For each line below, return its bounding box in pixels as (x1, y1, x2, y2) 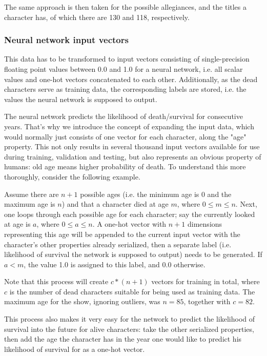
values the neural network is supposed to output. (4, 93, 157, 104)
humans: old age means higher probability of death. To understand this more (4, 161, 246, 172)
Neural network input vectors (4, 33, 129, 46)
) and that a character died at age (61, 199, 169, 209)
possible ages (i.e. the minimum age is (80, 188, 199, 199)
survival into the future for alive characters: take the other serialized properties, (4, 323, 254, 334)
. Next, (235, 199, 257, 209)
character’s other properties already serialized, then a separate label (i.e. (4, 239, 232, 249)
